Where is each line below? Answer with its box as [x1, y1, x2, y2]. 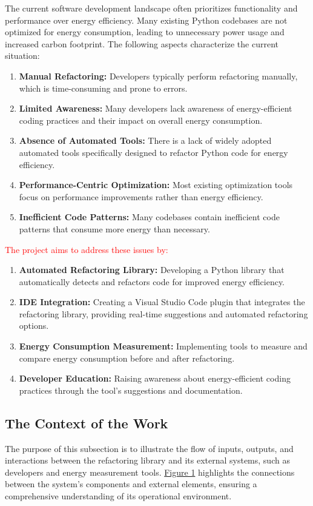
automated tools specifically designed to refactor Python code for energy [19, 146, 288, 158]
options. [19, 319, 49, 332]
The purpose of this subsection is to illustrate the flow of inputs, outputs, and [5, 442, 294, 454]
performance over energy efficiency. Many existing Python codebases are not [5, 13, 288, 26]
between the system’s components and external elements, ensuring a [5, 477, 257, 490]
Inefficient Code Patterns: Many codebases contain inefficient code [19, 211, 280, 223]
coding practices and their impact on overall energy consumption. [19, 113, 263, 126]
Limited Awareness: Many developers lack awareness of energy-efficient [19, 102, 292, 115]
